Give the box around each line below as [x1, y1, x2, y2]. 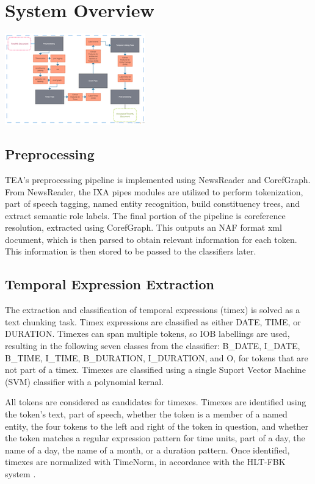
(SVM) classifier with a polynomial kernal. [5, 375, 164, 388]
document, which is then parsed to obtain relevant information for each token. [5, 233, 297, 245]
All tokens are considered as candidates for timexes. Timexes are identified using [5, 396, 306, 408]
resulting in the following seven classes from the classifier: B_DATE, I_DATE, [5, 339, 300, 352]
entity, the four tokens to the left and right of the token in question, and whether [5, 419, 308, 432]
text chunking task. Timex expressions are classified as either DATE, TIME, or [5, 315, 301, 328]
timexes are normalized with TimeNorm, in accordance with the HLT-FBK [5, 455, 286, 468]
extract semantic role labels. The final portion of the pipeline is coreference [5, 209, 286, 222]
